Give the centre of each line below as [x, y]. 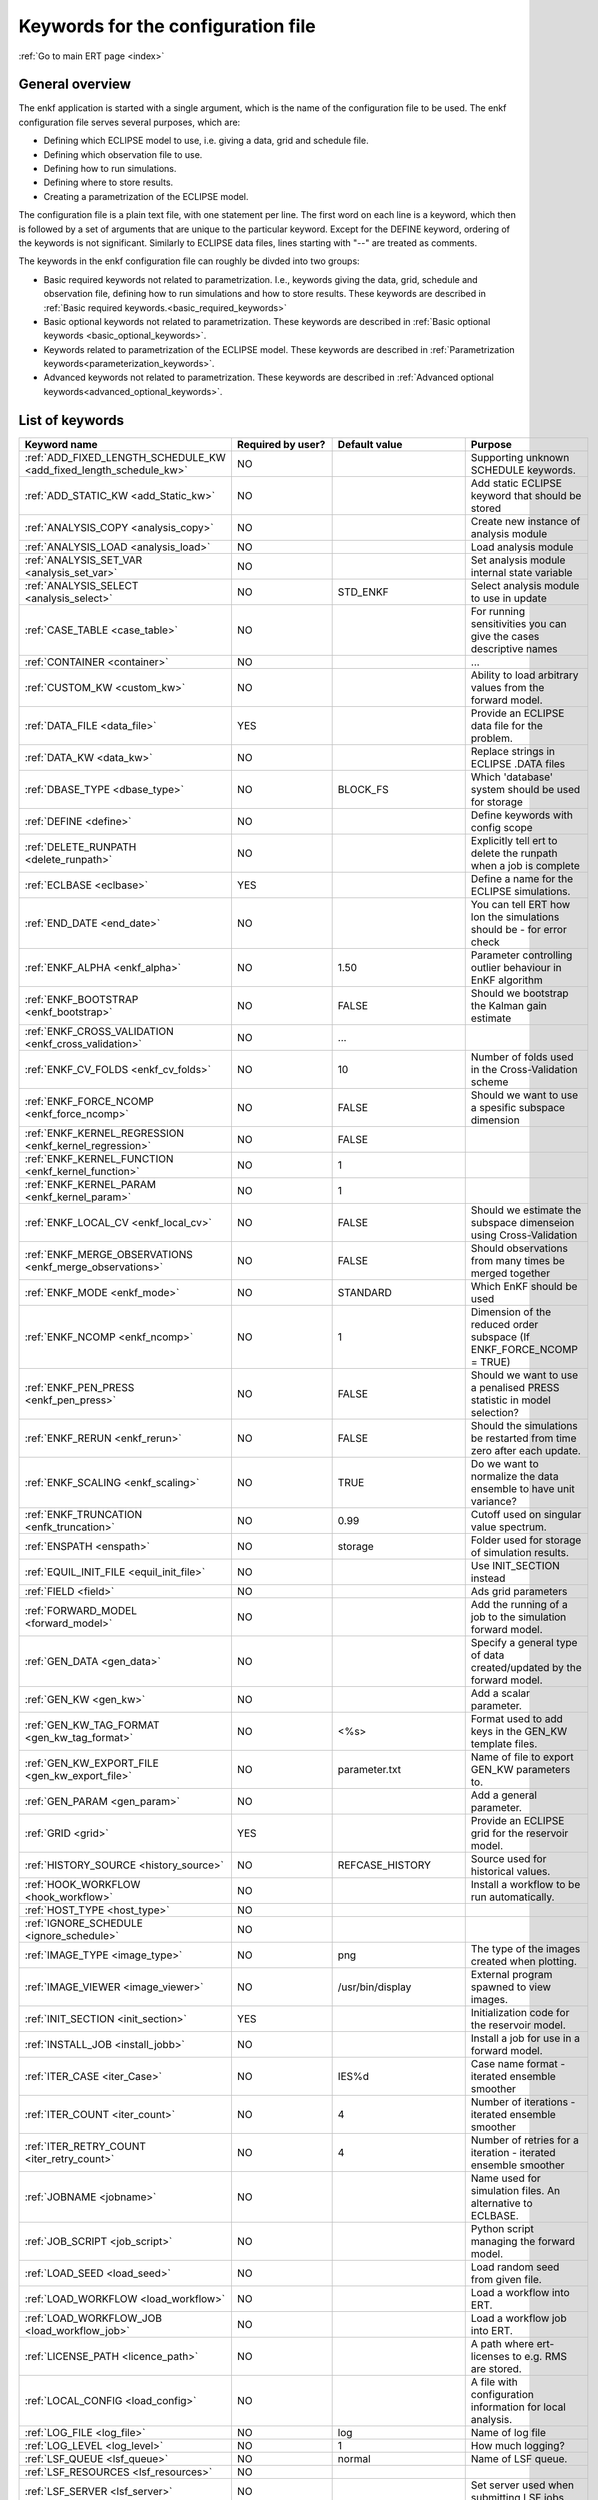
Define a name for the [522, 878]
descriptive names [514, 648]
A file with [494, 2382]
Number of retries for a [524, 2140]
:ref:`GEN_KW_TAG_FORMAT [92, 1725]
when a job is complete [525, 865]
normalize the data [514, 1476]
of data [487, 1655]
